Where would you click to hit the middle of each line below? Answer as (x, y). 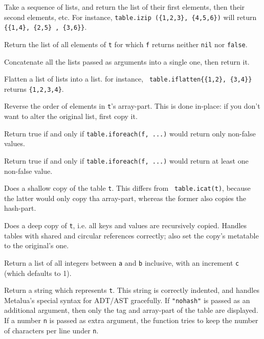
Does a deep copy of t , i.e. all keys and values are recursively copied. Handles (126, 225)
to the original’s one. (37, 245)
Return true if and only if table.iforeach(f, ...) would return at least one (126, 160)
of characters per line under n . (51, 330)
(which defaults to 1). (38, 273)
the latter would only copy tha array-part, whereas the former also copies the (125, 198)
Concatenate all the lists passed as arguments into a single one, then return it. (127, 61)
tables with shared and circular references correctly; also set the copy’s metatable (131, 235)
